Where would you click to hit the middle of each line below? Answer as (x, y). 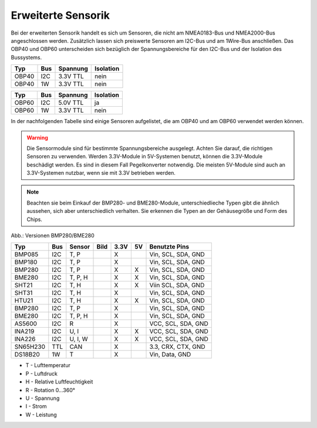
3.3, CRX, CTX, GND (177, 347)
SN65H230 (30, 347)
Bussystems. (26, 57)
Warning (37, 137)
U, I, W (79, 339)
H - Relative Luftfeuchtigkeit (59, 382)
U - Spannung (43, 398)
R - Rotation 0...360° (50, 390)
